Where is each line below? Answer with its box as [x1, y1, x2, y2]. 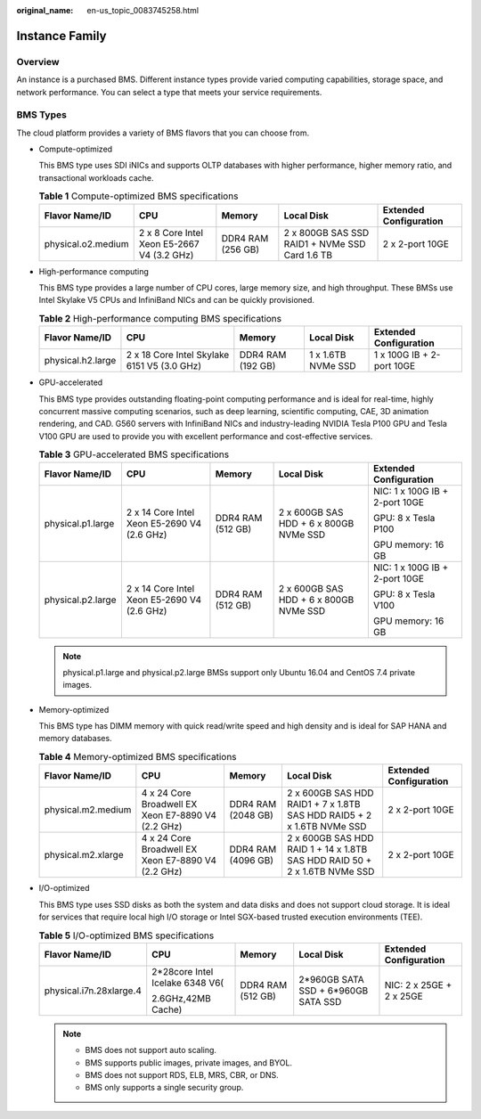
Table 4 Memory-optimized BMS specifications [38, 751, 237, 764]
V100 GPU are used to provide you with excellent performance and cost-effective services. [38, 430, 373, 441]
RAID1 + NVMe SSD [283, 237, 366, 249]
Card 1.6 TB [283, 249, 333, 261]
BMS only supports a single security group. [85, 1082, 244, 1093]
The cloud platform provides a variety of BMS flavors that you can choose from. [16, 127, 310, 138]
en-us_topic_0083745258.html [86, 5, 200, 15]
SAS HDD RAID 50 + [286, 854, 372, 867]
